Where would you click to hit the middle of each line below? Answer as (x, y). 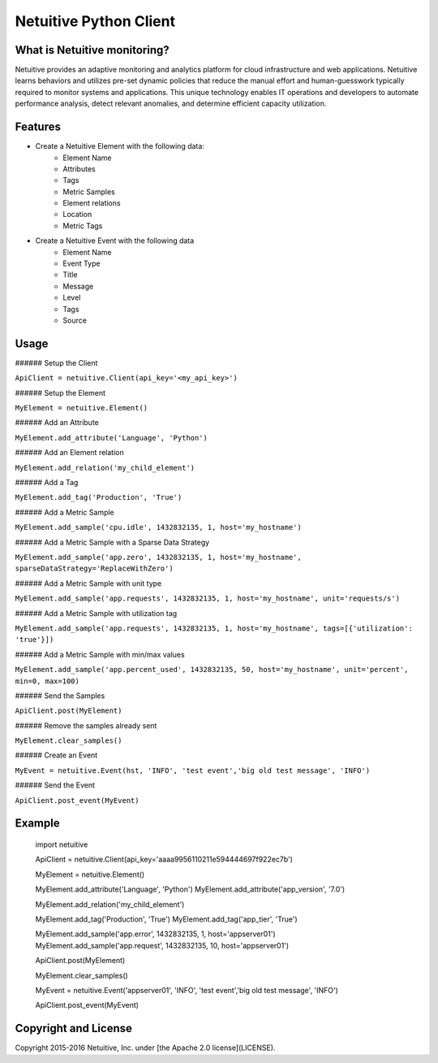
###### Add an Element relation (70, 453)
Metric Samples (89, 192)
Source (75, 320)
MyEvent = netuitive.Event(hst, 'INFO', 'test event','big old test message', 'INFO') (193, 770)
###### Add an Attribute (57, 423)
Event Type (82, 263)
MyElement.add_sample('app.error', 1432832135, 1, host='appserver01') (155, 934)
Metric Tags (83, 226)
